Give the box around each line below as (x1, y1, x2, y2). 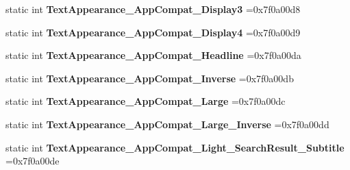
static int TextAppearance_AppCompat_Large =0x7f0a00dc (5, 94, 286, 108)
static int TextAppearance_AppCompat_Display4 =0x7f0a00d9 (5, 25, 301, 39)
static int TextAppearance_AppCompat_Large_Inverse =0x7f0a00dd (5, 117, 329, 131)
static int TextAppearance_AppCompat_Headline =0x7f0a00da (5, 48, 301, 62)
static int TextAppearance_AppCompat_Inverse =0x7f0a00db (5, 71, 294, 85)
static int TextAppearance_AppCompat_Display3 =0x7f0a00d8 (5, 2, 301, 16)
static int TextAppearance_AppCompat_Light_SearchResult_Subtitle (5, 140, 345, 154)
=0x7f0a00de (5, 154, 60, 168)
